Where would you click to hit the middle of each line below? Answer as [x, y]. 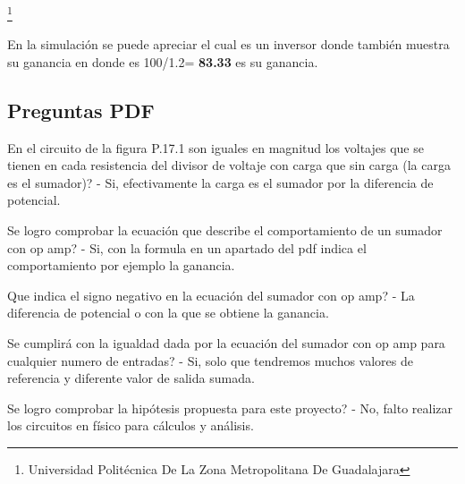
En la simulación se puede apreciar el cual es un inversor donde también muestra [228, 44]
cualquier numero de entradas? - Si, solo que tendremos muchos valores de [210, 360]
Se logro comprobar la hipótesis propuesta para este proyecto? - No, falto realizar [230, 408]
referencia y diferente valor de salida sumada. [131, 378]
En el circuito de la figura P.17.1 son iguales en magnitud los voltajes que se [216, 147]
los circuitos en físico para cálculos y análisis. [131, 425]
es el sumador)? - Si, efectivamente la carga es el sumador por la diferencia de [220, 182]
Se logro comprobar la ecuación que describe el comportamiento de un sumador [225, 230]
